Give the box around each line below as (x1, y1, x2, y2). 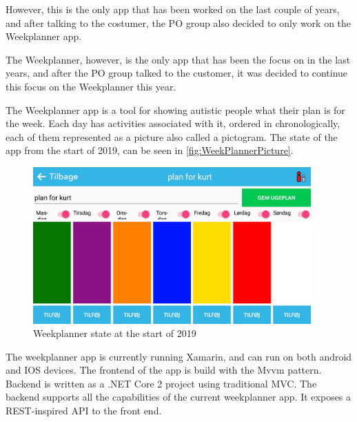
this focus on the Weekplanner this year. (6, 79, 176, 93)
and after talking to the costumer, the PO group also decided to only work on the (6, 15, 351, 30)
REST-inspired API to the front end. (6, 403, 162, 418)
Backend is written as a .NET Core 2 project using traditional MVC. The (6, 376, 317, 390)
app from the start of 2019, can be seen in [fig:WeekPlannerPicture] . (6, 143, 294, 157)
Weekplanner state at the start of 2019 (33, 326, 196, 341)
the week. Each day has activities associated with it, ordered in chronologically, (6, 116, 340, 131)
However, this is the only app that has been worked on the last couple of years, (6, 2, 340, 16)
